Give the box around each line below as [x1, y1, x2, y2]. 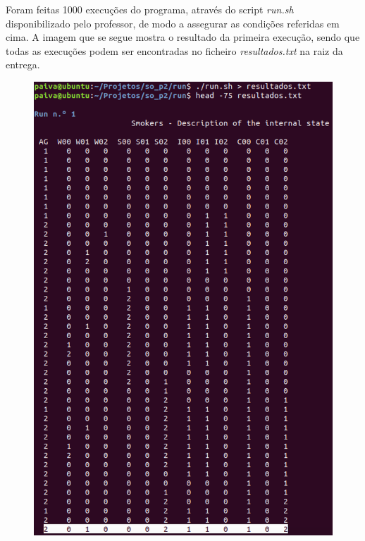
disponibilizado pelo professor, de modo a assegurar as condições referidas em [6, 15, 340, 30]
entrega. [6, 57, 40, 72]
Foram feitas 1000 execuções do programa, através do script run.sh [6, 2, 294, 16]
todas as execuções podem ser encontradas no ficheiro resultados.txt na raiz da [6, 43, 343, 58]
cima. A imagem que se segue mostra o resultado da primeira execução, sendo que [6, 30, 360, 44]
